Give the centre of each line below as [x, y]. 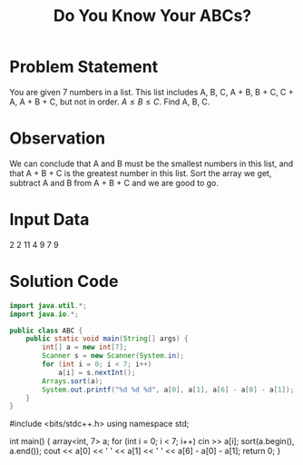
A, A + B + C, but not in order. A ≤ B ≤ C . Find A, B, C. [110, 102]
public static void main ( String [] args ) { [107, 339]
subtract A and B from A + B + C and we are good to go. [114, 183]
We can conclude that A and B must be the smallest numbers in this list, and [151, 163]
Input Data [49, 220]
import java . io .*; [44, 314]
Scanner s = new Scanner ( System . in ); [113, 356]
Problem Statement [84, 67]
